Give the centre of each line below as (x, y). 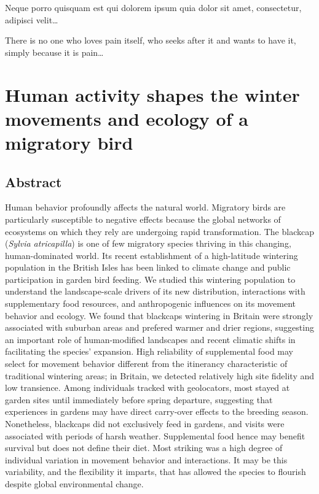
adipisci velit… (32, 19)
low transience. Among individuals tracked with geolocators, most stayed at (148, 388)
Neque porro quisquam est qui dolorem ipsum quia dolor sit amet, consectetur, (153, 7)
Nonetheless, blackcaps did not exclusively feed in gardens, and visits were (145, 424)
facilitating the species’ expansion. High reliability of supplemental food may (149, 351)
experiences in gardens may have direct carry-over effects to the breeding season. (157, 411)
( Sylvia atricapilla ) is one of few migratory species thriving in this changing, (148, 243)
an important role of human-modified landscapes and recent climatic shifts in (150, 339)
